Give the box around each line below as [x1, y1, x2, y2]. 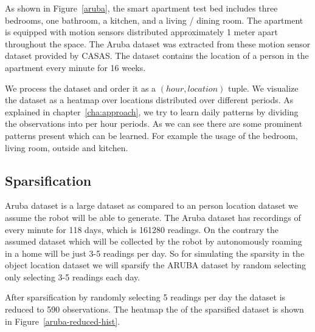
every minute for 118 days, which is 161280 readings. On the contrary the [5, 223, 279, 235]
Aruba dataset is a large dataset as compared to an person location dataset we [5, 199, 299, 212]
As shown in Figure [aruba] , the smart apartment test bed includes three [5, 2, 278, 14]
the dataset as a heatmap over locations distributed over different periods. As [5, 93, 294, 106]
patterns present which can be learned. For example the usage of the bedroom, [5, 129, 298, 141]
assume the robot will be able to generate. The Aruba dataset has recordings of [5, 211, 301, 223]
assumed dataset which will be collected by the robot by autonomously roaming [5, 235, 302, 248]
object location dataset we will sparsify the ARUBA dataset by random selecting [5, 259, 306, 271]
